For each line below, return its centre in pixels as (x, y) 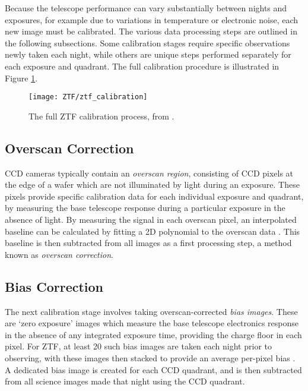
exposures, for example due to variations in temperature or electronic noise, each (152, 19)
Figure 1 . (21, 78)
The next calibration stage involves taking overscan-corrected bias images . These (151, 311)
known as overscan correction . (59, 254)
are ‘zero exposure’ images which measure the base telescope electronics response (152, 323)
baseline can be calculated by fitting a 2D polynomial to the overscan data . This (153, 231)
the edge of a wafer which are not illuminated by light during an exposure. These (152, 185)
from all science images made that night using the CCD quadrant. (125, 381)
